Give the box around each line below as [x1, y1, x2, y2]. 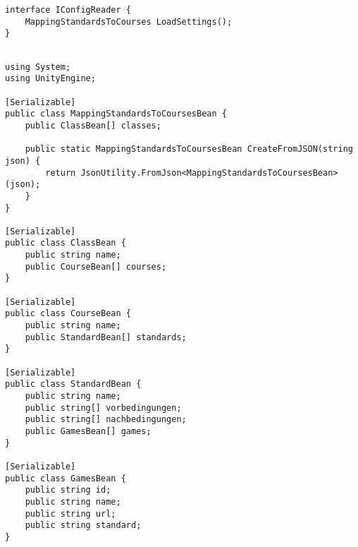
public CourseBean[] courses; [25, 261, 167, 272]
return [45, 167, 76, 178]
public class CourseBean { [5, 308, 131, 319]
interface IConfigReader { [5, 5, 131, 15]
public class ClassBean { [5, 238, 126, 248]
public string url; [25, 508, 116, 519]
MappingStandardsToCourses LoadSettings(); [25, 16, 233, 27]
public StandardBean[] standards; [25, 332, 187, 342]
